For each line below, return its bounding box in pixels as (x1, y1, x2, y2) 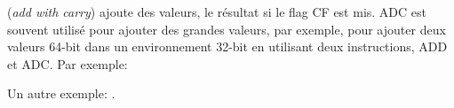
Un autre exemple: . (7, 84, 115, 103)
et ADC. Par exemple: (7, 54, 128, 73)
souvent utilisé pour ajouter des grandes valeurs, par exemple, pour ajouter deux (7, 19, 446, 38)
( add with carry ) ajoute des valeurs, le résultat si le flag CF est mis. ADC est (7, 3, 426, 20)
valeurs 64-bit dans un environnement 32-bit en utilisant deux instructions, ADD (7, 37, 448, 56)
